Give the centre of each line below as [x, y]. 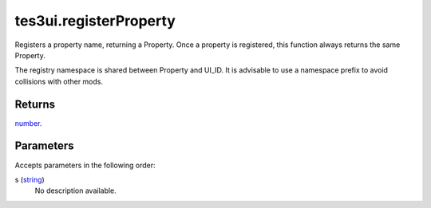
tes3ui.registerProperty [95, 21]
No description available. [76, 190]
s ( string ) [30, 179]
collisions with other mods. [59, 81]
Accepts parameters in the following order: [85, 165]
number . [28, 123]
